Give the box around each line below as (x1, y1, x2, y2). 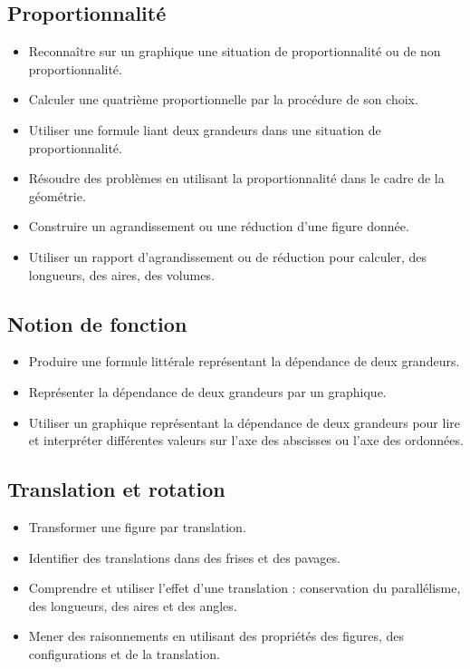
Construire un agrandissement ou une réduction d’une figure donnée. (28, 217, 409, 236)
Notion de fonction (7, 309, 187, 337)
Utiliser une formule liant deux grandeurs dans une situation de (28, 120, 381, 139)
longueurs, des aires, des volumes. (28, 265, 215, 284)
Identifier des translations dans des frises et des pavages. (28, 548, 341, 567)
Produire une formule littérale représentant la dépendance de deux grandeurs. (28, 352, 460, 371)
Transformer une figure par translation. (28, 517, 246, 536)
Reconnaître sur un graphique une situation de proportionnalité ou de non (28, 42, 441, 61)
